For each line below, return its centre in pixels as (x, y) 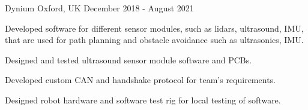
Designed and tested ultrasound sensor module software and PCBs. (128, 59)
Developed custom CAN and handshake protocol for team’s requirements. (140, 80)
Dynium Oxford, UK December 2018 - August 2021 (99, 8)
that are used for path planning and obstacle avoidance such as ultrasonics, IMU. (154, 40)
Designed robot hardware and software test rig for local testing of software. (143, 100)
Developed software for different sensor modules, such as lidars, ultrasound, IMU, (154, 28)
